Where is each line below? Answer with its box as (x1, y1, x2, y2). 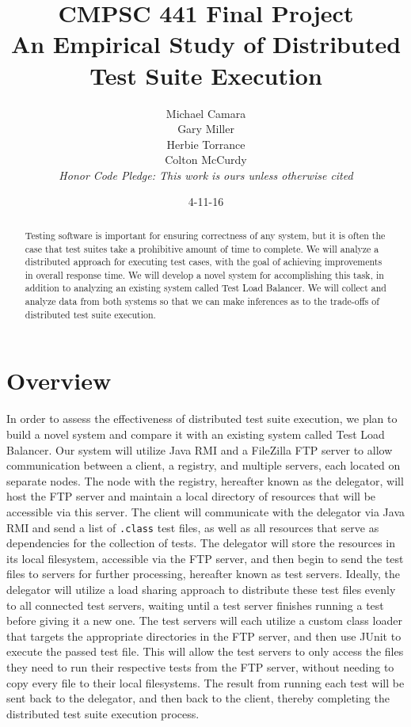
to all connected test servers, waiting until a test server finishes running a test (6, 596, 384, 613)
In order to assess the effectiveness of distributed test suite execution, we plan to (6, 410, 398, 427)
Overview (6, 364, 112, 397)
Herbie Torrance (166, 135, 245, 152)
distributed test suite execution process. (6, 705, 200, 721)
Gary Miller (177, 120, 234, 137)
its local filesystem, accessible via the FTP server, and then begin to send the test (6, 550, 404, 566)
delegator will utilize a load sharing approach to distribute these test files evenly (6, 580, 396, 597)
